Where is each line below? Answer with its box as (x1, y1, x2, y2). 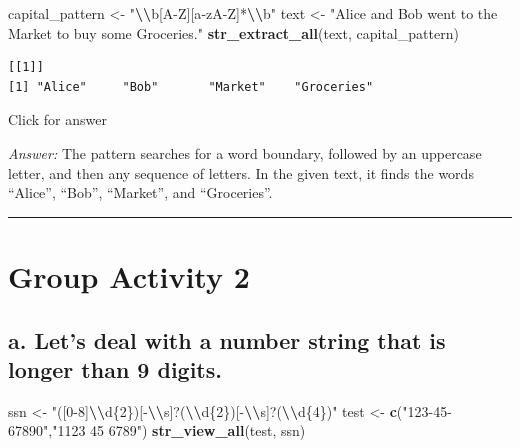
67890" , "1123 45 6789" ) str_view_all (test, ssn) (8, 420, 306, 441)
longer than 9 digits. (8, 353, 222, 384)
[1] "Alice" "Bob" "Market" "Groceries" (8, 79, 374, 94)
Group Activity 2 (8, 255, 250, 296)
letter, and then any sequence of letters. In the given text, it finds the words (8, 162, 474, 183)
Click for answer (8, 109, 107, 130)
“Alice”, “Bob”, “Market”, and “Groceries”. (8, 182, 273, 203)
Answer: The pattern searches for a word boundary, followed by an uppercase (8, 142, 482, 163)
